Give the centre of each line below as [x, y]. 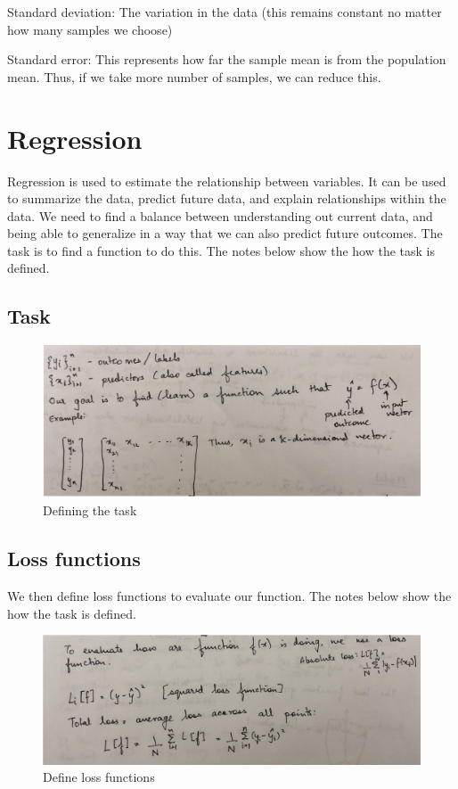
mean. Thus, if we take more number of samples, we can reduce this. [194, 76]
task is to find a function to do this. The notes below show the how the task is [221, 250]
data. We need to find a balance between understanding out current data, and [220, 215]
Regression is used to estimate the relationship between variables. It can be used [227, 181]
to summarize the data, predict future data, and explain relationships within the [227, 198]
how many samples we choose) [90, 29]
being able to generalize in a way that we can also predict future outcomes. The [225, 233]
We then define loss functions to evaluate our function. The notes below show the [229, 596]
